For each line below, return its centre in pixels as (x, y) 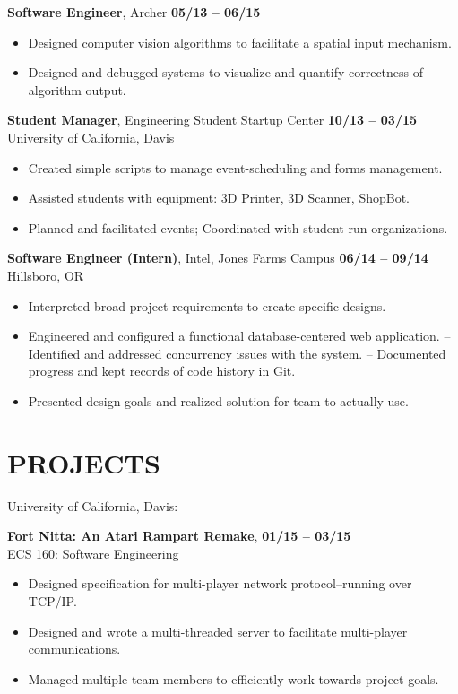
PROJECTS (84, 462)
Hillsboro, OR (46, 275)
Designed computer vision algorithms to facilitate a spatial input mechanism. (240, 42)
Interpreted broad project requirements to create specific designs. (207, 305)
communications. (74, 649)
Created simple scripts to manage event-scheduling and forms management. (235, 167)
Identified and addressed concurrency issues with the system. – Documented (237, 353)
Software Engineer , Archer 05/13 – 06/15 (134, 12)
